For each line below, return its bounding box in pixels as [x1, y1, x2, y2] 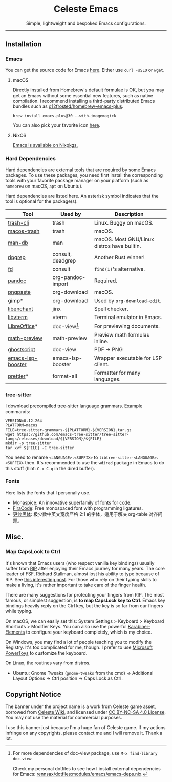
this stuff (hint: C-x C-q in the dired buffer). [5, 465, 96, 471]
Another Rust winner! [94, 254, 145, 261]
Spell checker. [94, 305, 129, 312]
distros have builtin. [94, 242, 141, 249]
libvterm [8, 313, 28, 321]
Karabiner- [127, 623, 151, 629]
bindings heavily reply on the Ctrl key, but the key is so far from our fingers [5, 602, 163, 609]
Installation [5, 40, 42, 49]
